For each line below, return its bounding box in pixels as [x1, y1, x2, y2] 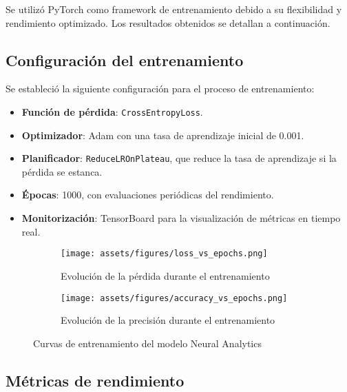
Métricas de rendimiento [6, 369, 185, 391]
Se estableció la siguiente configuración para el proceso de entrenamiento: [6, 81, 315, 96]
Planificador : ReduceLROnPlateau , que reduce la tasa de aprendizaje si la [21, 151, 337, 165]
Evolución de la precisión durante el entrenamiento [61, 313, 275, 327]
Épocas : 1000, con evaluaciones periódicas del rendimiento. [21, 187, 274, 202]
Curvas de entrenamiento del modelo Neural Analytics [33, 336, 262, 350]
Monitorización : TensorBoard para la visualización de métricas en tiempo [21, 211, 341, 225]
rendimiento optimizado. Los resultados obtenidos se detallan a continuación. [6, 15, 330, 30]
